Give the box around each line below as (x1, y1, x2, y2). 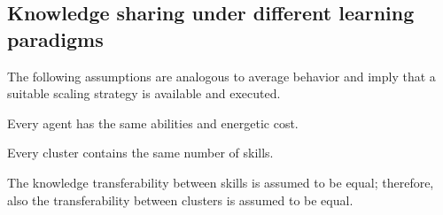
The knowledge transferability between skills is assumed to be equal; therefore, (7, 173, 434, 191)
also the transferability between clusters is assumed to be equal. (7, 190, 354, 209)
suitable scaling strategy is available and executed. (7, 84, 281, 103)
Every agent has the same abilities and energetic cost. (7, 113, 299, 132)
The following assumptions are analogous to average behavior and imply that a (7, 66, 436, 85)
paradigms (7, 25, 104, 52)
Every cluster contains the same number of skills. (7, 143, 274, 162)
